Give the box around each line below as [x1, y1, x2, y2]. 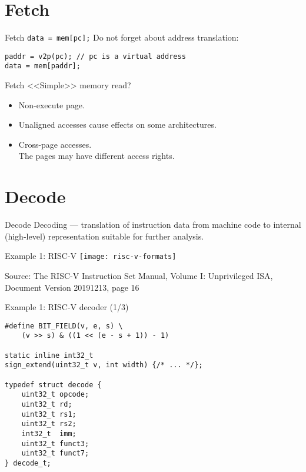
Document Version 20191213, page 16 [5, 281, 139, 293]
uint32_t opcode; [21, 390, 89, 399]
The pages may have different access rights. [18, 149, 175, 162]
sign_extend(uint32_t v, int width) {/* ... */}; [5, 361, 203, 370]
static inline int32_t [5, 351, 94, 360]
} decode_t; [5, 459, 51, 467]
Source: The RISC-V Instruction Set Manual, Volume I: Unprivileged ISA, [5, 270, 273, 282]
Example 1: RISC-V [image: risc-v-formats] [5, 250, 177, 262]
